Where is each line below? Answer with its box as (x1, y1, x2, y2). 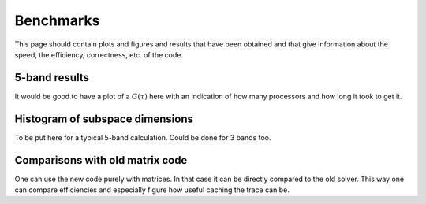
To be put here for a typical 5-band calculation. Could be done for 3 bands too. (14, 132, 271, 142)
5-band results (14, 71, 90, 84)
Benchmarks (14, 12, 100, 29)
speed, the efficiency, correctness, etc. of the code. (14, 50, 183, 59)
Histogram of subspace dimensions (14, 112, 193, 125)
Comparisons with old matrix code (14, 154, 188, 167)
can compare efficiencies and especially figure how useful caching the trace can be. (14, 185, 290, 195)
